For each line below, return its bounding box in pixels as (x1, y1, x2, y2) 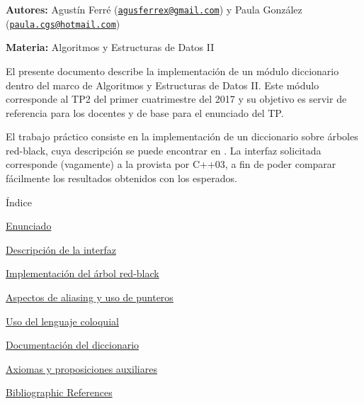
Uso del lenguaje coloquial (6, 313, 119, 328)
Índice (6, 194, 32, 209)
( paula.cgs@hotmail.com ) (6, 16, 120, 30)
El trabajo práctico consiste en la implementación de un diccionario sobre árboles (6, 129, 358, 144)
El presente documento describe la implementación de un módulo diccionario (6, 63, 339, 78)
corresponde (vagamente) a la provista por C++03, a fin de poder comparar (6, 157, 336, 172)
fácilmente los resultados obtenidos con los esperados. (6, 171, 237, 186)
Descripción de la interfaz (6, 242, 116, 257)
